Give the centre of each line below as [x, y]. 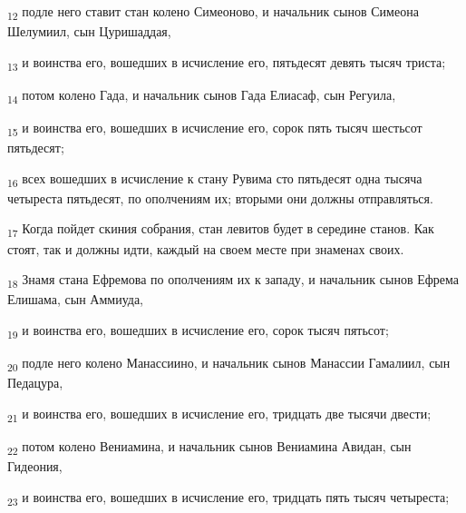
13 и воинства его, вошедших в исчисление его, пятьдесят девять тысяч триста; [227, 63]
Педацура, [35, 383]
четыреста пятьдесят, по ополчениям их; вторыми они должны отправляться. [220, 197]
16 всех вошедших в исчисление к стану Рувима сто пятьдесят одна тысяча [215, 179]
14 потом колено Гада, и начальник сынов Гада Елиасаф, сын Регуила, [202, 95]
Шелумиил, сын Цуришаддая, [89, 31]
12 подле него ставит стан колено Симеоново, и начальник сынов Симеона [213, 12]
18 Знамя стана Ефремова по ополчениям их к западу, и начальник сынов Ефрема [233, 280]
